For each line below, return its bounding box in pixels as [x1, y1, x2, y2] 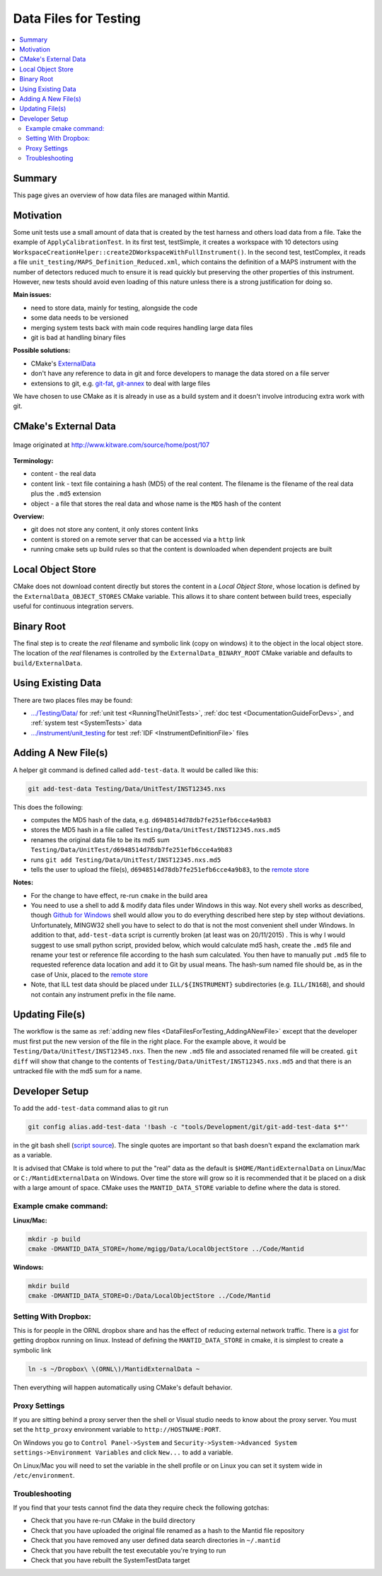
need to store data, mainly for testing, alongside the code [30, 303, 198, 312]
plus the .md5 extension [30, 489, 102, 498]
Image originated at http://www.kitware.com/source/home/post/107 [13, 440, 210, 449]
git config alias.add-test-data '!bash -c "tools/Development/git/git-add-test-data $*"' [28, 1123, 349, 1131]
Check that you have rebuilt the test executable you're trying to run [30, 1546, 226, 1555]
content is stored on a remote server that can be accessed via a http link [30, 535, 245, 544]
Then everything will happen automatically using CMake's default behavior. [13, 1383, 233, 1391]
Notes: [13, 878, 34, 887]
